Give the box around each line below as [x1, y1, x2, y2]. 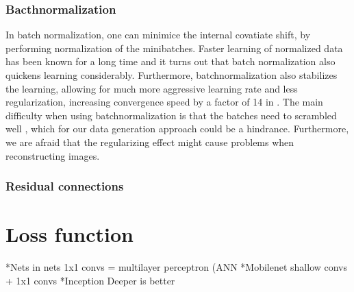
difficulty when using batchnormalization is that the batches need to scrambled [5, 108, 337, 122]
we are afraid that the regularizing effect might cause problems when [5, 134, 294, 149]
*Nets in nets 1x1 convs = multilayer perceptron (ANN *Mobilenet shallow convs [5, 260, 348, 274]
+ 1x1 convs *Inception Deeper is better [5, 273, 175, 287]
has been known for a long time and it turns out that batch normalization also [5, 54, 336, 69]
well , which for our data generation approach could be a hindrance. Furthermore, [5, 121, 349, 136]
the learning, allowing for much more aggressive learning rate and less [5, 81, 298, 95]
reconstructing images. [5, 148, 100, 162]
